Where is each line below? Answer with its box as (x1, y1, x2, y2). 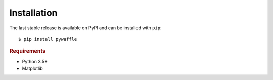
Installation (9, 7, 58, 18)
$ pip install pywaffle (18, 36, 77, 42)
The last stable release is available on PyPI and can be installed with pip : (9, 25, 162, 31)
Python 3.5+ (22, 58, 48, 64)
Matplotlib (22, 65, 43, 71)
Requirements (9, 48, 45, 55)
